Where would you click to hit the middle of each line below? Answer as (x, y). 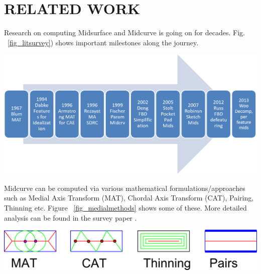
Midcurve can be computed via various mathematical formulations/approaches (125, 188)
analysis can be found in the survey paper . (71, 217)
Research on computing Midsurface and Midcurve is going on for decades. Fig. (124, 32)
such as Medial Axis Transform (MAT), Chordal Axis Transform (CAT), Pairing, (129, 198)
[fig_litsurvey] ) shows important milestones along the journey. (103, 42)
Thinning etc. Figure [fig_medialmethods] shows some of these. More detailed (125, 208)
